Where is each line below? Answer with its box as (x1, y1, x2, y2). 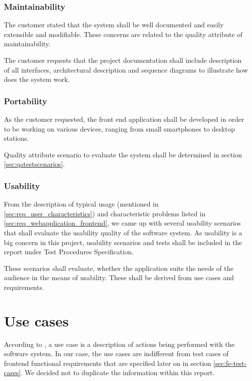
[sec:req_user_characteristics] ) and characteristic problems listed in (4, 208, 206, 218)
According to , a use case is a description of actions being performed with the (4, 339, 235, 349)
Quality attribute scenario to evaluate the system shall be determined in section (4, 149, 242, 159)
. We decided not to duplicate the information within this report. (20, 367, 215, 378)
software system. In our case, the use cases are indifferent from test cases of (4, 348, 229, 359)
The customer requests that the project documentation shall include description (4, 55, 242, 65)
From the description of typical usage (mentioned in (4, 199, 159, 209)
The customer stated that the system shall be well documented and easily (4, 19, 224, 30)
